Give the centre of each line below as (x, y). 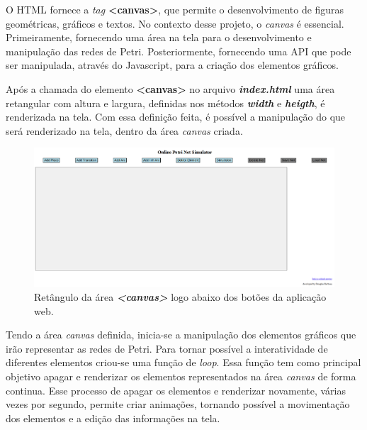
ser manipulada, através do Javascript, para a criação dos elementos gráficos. (172, 65)
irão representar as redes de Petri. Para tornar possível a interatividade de (167, 348)
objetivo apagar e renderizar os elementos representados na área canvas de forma (181, 376)
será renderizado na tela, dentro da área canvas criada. (124, 130)
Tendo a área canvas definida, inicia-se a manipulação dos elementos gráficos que (181, 335)
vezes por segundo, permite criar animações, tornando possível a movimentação (178, 404)
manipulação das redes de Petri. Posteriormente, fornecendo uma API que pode (179, 51)
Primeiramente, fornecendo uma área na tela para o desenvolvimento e (159, 37)
